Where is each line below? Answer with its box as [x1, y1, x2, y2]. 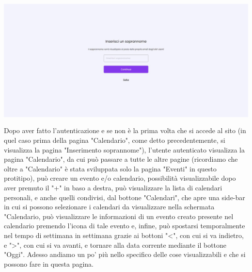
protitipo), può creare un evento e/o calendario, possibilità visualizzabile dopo [4, 173, 236, 183]
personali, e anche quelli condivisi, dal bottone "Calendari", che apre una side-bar [4, 192, 245, 202]
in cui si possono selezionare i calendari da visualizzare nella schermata [4, 202, 215, 212]
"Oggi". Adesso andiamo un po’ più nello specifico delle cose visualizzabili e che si [4, 249, 246, 259]
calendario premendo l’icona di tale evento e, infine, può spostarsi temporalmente [4, 221, 245, 231]
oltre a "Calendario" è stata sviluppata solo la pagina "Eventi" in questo [4, 163, 217, 173]
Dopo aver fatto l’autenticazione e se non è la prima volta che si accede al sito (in [4, 125, 246, 136]
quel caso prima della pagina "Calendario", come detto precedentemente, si [4, 135, 225, 145]
